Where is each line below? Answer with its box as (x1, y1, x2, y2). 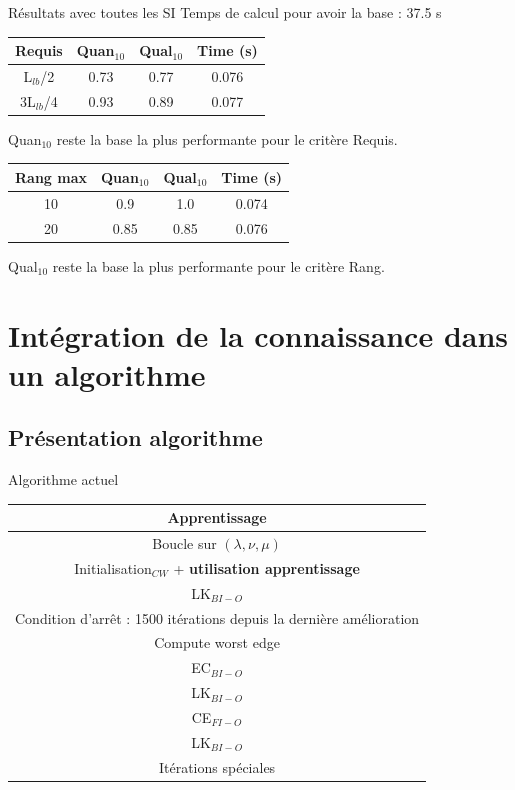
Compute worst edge (154, 632, 280, 653)
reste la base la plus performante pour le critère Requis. (56, 128, 398, 149)
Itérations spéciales (158, 756, 276, 777)
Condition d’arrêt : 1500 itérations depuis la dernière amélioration (15, 607, 420, 628)
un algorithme (8, 353, 206, 394)
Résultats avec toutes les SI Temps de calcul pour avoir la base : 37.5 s (8, 2, 442, 22)
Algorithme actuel (8, 469, 119, 490)
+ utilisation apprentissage (173, 557, 360, 578)
